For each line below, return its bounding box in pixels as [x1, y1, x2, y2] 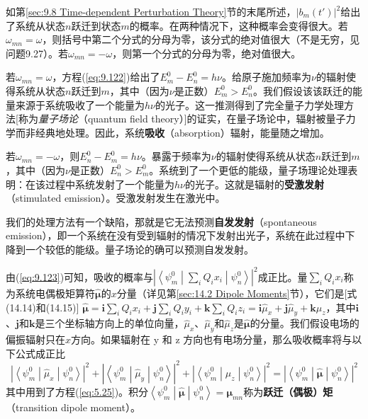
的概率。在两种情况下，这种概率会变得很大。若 [129, 18, 348, 33]
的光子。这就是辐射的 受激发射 [185, 176, 324, 191]
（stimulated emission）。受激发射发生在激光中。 [6, 190, 225, 205]
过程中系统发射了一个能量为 [45, 176, 174, 191]
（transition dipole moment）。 [6, 399, 140, 414]
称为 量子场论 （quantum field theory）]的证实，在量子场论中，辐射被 [18, 111, 326, 126]
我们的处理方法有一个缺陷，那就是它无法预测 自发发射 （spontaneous [6, 214, 317, 229]
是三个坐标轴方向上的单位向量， [35, 316, 184, 331]
